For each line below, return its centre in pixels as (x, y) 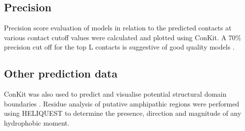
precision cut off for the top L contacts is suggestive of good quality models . (119, 47)
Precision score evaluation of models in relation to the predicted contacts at (118, 28)
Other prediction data (61, 73)
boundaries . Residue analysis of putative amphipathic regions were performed (122, 103)
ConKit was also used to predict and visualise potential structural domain (115, 94)
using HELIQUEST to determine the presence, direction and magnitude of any (123, 113)
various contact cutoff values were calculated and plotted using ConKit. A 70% (123, 37)
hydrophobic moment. (37, 122)
